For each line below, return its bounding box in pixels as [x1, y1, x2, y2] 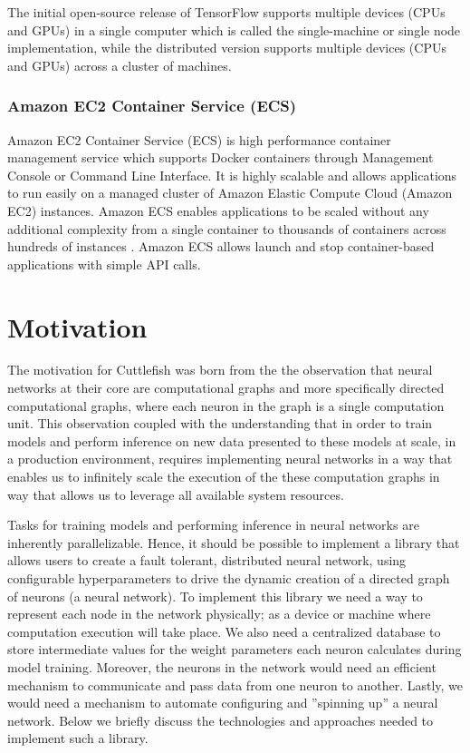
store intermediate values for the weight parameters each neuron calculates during [7, 640, 462, 659]
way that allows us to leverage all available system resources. [7, 484, 344, 504]
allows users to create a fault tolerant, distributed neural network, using [7, 551, 407, 570]
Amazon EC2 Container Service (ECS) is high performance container [7, 130, 391, 149]
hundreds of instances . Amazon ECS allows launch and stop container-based [7, 237, 435, 256]
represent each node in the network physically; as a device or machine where [7, 604, 431, 623]
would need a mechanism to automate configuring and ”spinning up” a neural [7, 693, 438, 712]
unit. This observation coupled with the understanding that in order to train [7, 414, 433, 433]
